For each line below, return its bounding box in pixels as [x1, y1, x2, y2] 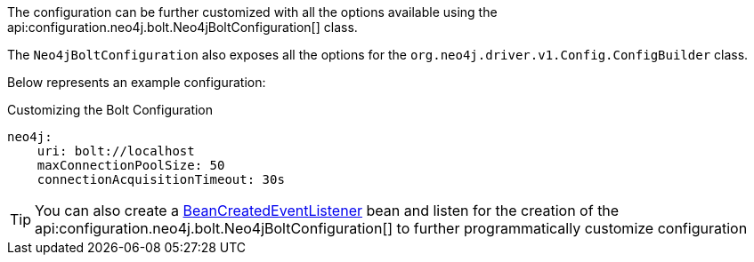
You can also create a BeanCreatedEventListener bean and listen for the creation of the [35, 202, 620, 219]
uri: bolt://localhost [36, 144, 195, 158]
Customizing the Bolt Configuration [7, 102, 214, 117]
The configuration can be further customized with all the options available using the [7, 4, 498, 20]
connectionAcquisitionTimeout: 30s [36, 172, 285, 187]
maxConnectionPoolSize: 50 [36, 158, 225, 172]
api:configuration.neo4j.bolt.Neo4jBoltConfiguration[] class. [7, 20, 358, 35]
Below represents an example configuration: [7, 75, 266, 90]
